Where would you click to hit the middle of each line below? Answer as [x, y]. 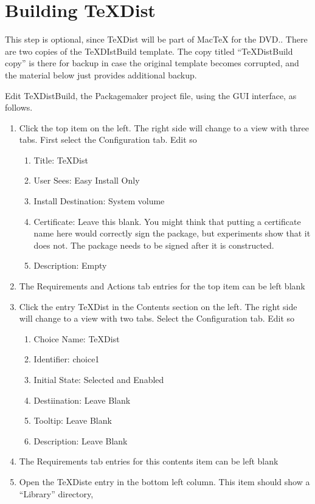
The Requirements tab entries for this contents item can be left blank [149, 461]
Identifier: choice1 [67, 359]
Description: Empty [70, 265]
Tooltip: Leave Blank [73, 420]
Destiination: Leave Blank [82, 400]
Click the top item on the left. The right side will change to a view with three [164, 127]
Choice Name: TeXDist [77, 338]
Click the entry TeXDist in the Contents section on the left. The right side [158, 306]
